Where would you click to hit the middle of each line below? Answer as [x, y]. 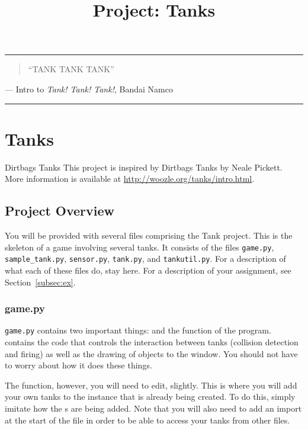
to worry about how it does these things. [78, 365]
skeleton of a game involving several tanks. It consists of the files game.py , [139, 247]
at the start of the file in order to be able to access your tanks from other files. [147, 420]
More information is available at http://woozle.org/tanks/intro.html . [130, 179]
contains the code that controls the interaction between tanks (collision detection [152, 342]
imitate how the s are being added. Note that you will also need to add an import [153, 408]
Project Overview [60, 211]
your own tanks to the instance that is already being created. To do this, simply [150, 397]
